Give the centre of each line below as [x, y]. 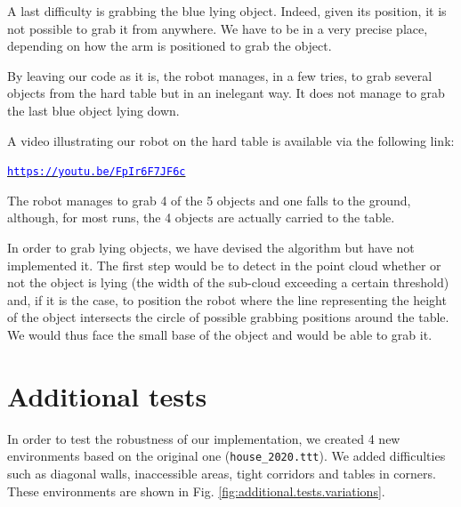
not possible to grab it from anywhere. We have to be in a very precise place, [218, 28]
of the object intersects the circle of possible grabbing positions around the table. [228, 317]
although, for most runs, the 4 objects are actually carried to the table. [201, 217]
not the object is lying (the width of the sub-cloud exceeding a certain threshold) [228, 282]
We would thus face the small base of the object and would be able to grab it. [220, 334]
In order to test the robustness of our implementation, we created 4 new [204, 438]
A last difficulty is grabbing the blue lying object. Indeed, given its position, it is [227, 11]
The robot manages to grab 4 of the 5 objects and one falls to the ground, [209, 200]
